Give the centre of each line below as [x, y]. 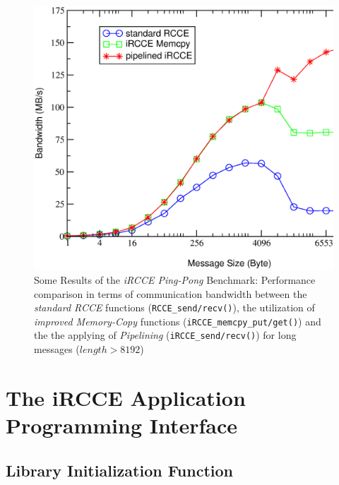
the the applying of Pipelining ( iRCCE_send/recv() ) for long [165, 335]
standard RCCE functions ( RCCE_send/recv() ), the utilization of [174, 307]
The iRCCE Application [126, 397]
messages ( [57, 349]
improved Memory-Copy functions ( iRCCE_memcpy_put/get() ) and [178, 321]
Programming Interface [121, 425]
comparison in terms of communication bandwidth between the [171, 293]
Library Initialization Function [120, 470]
